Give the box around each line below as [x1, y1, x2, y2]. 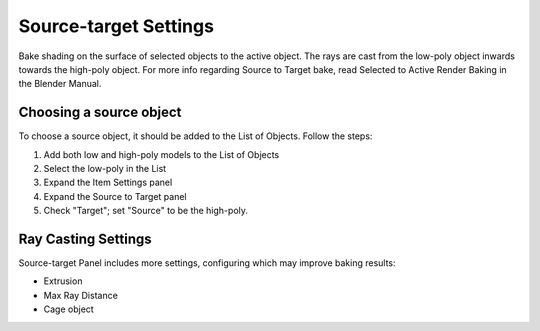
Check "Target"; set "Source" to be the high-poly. [43, 205, 249, 217]
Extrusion [43, 275, 83, 287]
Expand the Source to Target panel [43, 190, 187, 202]
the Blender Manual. [18, 78, 102, 90]
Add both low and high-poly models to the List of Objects [43, 148, 280, 160]
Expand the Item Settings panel [43, 176, 173, 189]
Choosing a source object [18, 104, 182, 121]
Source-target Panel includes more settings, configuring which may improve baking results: [18, 257, 396, 269]
